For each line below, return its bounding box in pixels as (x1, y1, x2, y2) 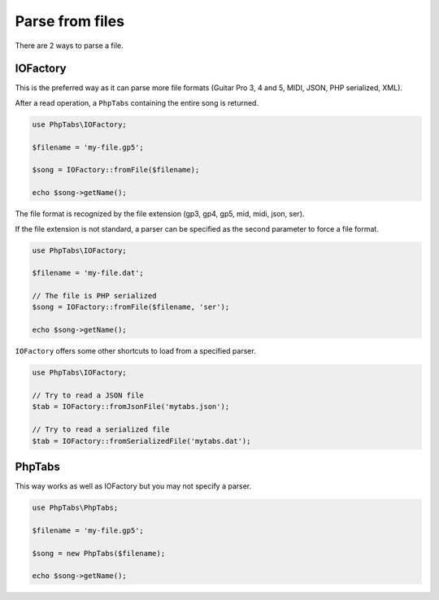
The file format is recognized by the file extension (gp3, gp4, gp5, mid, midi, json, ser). (15, 209, 305, 219)
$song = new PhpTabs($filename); (32, 549, 166, 558)
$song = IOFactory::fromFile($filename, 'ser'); (32, 302, 230, 312)
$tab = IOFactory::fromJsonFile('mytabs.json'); (32, 402, 230, 411)
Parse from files (15, 12, 125, 30)
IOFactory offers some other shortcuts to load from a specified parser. (15, 346, 256, 356)
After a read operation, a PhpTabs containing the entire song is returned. (15, 98, 259, 107)
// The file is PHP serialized (32, 291, 158, 301)
